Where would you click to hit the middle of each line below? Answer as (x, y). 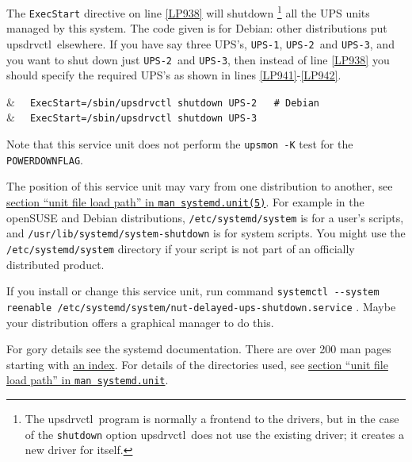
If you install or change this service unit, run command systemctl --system (193, 291)
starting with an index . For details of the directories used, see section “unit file (197, 364)
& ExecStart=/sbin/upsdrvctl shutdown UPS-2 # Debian (163, 101)
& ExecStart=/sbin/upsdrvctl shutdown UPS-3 (132, 117)
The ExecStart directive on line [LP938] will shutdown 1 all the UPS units (188, 12)
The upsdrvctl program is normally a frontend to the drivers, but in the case (212, 418)
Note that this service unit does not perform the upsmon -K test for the (180, 144)
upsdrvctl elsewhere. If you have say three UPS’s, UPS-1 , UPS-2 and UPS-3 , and (200, 43)
